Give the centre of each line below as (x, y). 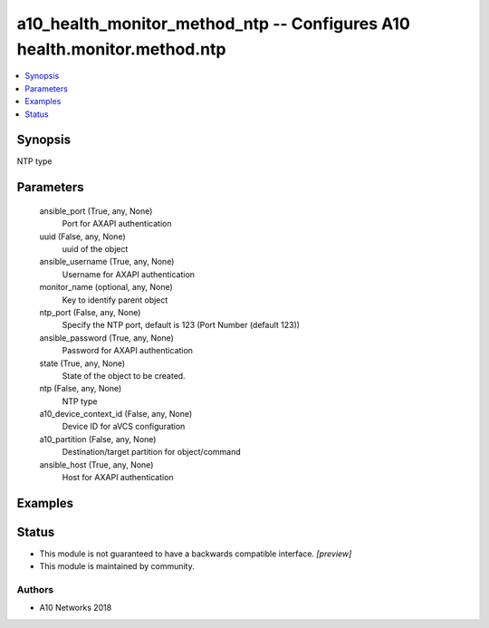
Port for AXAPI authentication (117, 224)
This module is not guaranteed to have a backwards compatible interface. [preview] (196, 554)
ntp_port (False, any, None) (90, 312)
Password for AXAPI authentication (128, 351)
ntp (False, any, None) (81, 389)
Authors (35, 590)
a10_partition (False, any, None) (98, 439)
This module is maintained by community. (117, 566)
